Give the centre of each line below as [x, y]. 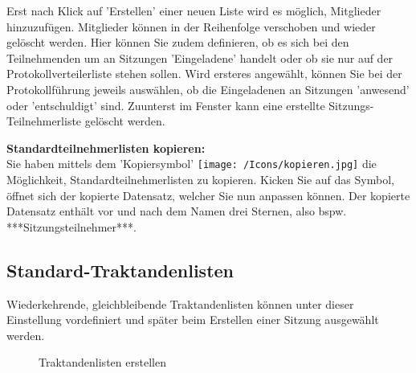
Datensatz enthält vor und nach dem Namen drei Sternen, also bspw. [177, 211]
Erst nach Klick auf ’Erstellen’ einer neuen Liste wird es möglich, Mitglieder [194, 10]
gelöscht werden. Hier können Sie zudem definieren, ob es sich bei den [178, 42]
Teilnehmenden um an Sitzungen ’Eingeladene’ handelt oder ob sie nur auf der [200, 57]
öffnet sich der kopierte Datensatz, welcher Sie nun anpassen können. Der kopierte [208, 195]
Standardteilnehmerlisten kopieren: [106, 148]
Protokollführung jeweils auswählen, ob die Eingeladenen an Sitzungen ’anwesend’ [208, 89]
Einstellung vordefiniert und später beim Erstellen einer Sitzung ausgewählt [193, 320]
